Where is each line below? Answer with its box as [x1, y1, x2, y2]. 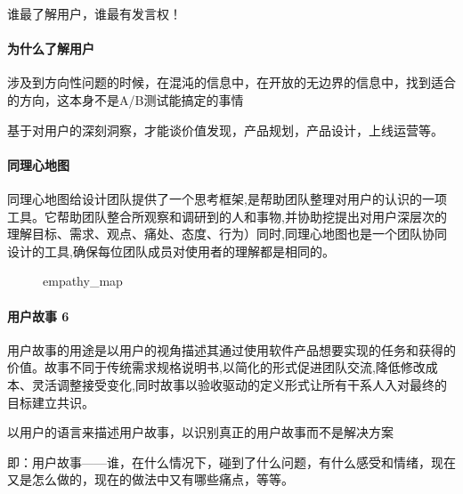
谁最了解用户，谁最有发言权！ [7, 4, 182, 22]
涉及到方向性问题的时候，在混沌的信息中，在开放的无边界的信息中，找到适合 [7, 73, 456, 92]
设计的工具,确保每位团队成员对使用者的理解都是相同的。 [7, 241, 335, 260]
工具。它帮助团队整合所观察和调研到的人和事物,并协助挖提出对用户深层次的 [7, 207, 447, 225]
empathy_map [43, 271, 123, 290]
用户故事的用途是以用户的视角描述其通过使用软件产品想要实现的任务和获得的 [7, 340, 456, 359]
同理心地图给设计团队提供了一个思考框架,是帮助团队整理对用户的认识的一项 [7, 189, 447, 207]
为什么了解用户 [7, 39, 94, 58]
